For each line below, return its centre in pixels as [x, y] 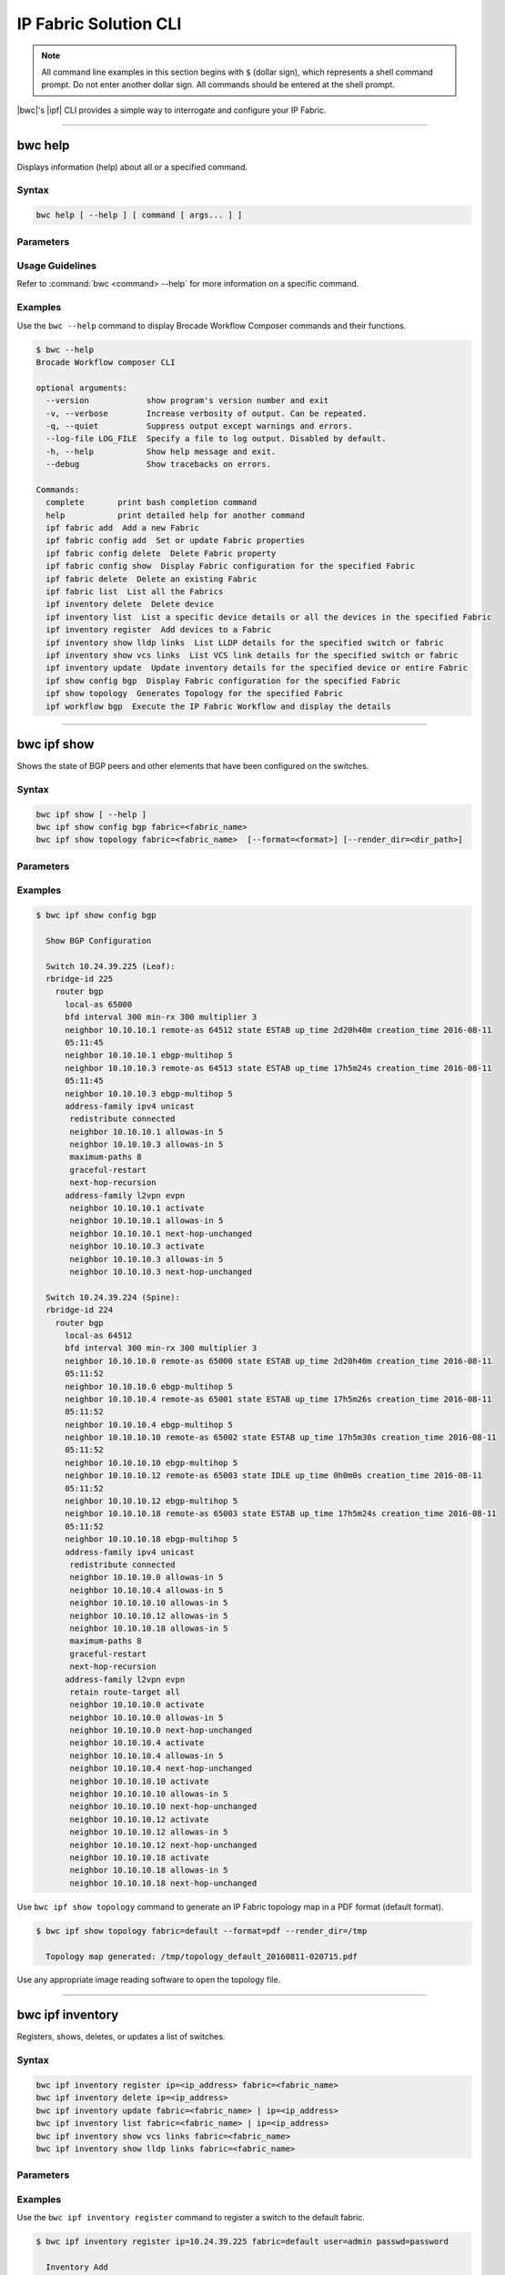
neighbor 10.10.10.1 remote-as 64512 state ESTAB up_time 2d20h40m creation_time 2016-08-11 [278, 1030]
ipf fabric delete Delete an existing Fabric [151, 579]
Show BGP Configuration [99, 940]
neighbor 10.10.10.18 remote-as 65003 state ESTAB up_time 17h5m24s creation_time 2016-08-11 [281, 1514]
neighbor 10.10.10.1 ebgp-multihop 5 [149, 1055]
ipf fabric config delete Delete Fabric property [161, 553]
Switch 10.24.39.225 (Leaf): [111, 966]
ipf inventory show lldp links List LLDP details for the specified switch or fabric [245, 642]
